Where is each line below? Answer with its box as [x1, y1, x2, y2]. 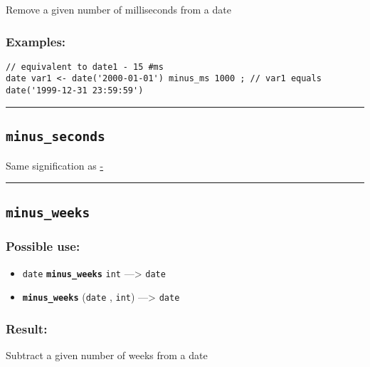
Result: [6, 319, 48, 337]
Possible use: [6, 237, 80, 255]
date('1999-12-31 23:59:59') [6, 86, 144, 96]
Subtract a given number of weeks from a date [6, 348, 208, 363]
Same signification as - [6, 157, 104, 172]
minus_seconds [6, 129, 105, 145]
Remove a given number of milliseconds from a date [6, 2, 231, 16]
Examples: [6, 32, 66, 50]
